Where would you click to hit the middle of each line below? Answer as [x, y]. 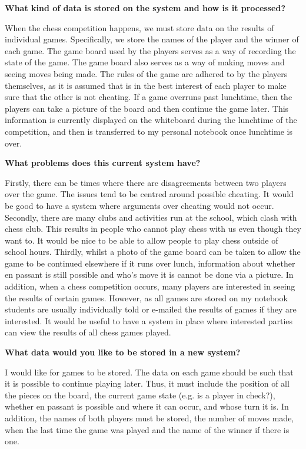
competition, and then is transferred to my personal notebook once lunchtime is [149, 131]
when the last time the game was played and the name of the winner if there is [147, 429]
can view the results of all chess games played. [88, 332]
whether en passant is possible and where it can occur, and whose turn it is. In [147, 406]
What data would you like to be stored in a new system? [123, 352]
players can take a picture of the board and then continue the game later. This [147, 108]
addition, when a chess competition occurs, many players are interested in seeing [150, 286]
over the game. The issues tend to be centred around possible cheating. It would [149, 194]
